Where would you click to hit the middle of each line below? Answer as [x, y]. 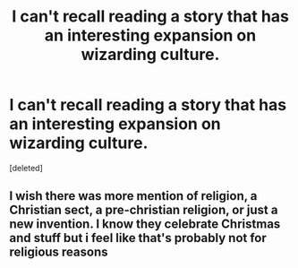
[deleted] [26, 168]
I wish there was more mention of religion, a [133, 196]
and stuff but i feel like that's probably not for [138, 238]
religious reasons [59, 252]
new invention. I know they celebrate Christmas [145, 225]
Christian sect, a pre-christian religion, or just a [144, 210]
